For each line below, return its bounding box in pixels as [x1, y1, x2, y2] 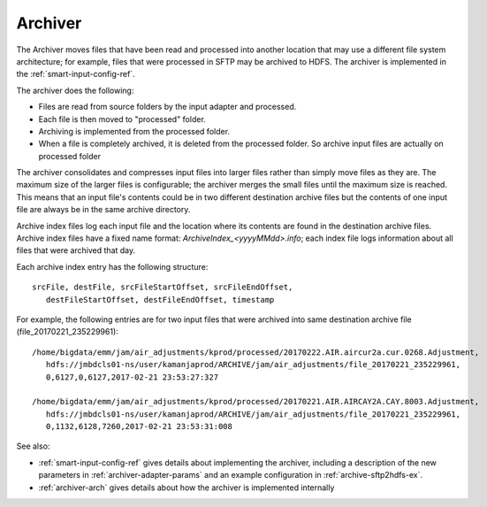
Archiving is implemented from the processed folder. [38, 126, 230, 136]
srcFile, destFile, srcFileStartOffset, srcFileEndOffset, [32, 282, 293, 292]
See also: [16, 441, 50, 451]
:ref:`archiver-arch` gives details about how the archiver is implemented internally [38, 482, 335, 493]
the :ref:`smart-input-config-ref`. [16, 69, 136, 80]
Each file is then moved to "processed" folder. [38, 113, 207, 124]
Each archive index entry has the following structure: [16, 261, 209, 272]
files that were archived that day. [16, 245, 136, 256]
